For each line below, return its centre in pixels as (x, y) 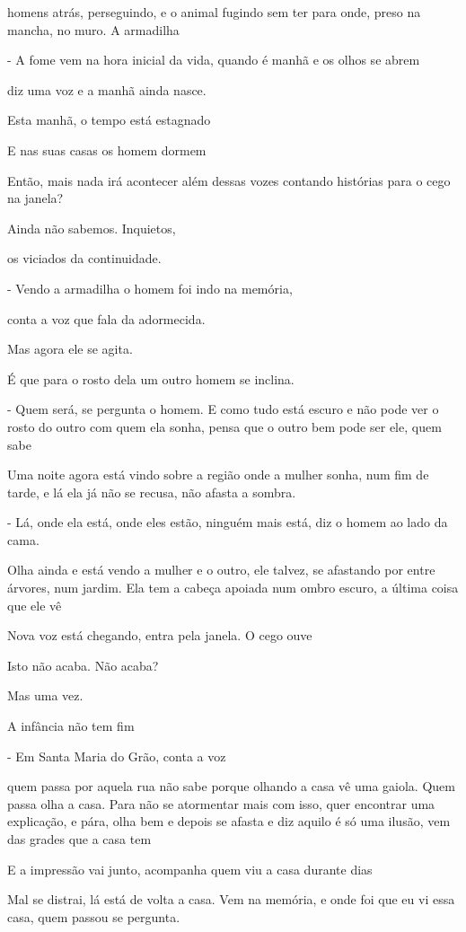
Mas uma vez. (45, 695)
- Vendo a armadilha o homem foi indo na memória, (150, 288)
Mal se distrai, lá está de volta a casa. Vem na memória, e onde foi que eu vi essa (231, 899)
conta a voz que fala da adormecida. (106, 318)
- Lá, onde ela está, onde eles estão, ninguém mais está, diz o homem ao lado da (228, 522)
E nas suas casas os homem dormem (107, 149)
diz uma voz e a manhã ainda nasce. (107, 89)
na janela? (35, 198)
